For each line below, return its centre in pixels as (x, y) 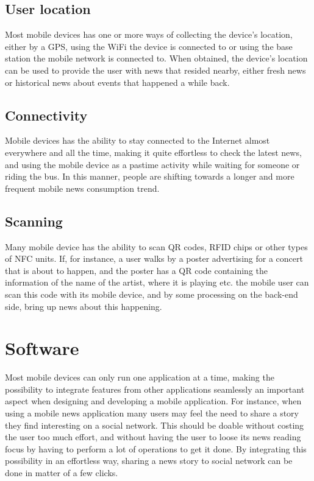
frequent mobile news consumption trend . (82, 188)
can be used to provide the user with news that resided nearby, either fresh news (155, 70)
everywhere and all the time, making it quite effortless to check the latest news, (153, 152)
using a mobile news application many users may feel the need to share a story (152, 413)
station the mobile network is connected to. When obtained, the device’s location (156, 58)
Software (42, 348)
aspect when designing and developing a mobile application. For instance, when (153, 401)
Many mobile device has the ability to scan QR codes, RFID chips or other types (156, 246)
